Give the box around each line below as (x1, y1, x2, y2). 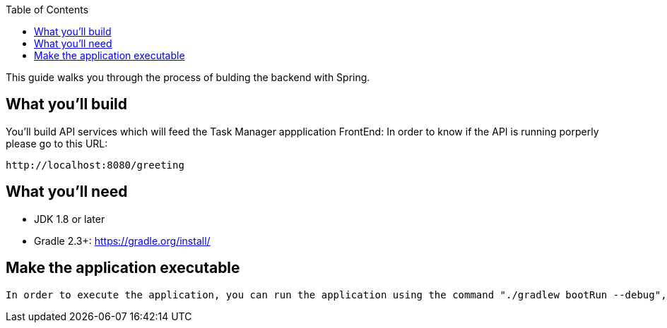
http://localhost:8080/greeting (6, 159, 184, 171)
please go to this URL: (6, 137, 108, 150)
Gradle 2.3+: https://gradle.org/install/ (34, 234, 211, 247)
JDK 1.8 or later (34, 212, 105, 225)
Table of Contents (6, 4, 89, 16)
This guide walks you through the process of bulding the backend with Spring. (6, 71, 370, 83)
